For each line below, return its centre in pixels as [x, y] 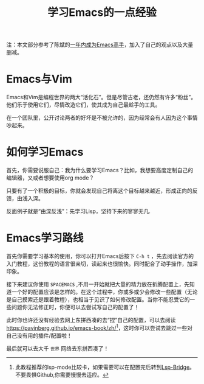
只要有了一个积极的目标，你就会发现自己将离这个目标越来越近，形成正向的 [99, 191]
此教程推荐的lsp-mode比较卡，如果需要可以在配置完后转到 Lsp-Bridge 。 [105, 367]
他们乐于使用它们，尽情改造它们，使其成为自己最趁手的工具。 [83, 105]
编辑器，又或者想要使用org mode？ [50, 178]
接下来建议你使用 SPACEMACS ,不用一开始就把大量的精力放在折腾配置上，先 [98, 284]
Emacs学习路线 [45, 238]
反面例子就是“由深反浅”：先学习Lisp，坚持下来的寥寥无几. [78, 211]
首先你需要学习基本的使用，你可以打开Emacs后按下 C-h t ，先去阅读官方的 [100, 256]
